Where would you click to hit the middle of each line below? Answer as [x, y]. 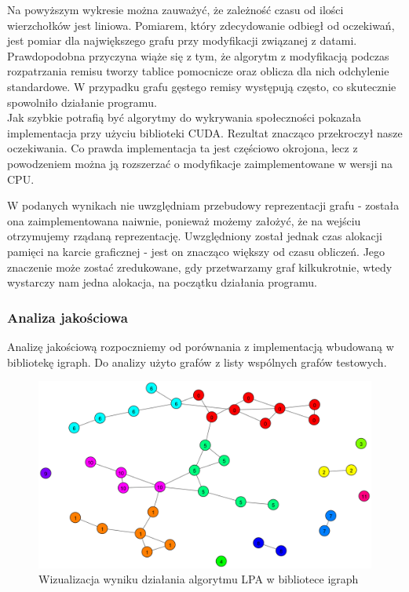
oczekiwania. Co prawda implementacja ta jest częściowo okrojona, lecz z [183, 148]
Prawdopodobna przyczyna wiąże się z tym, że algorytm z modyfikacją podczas [198, 55]
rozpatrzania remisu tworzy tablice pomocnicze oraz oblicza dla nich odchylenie [198, 71]
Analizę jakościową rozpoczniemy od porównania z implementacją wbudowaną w [201, 346]
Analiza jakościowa [68, 317]
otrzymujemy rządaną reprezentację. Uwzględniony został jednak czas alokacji [195, 236]
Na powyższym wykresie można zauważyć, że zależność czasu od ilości [175, 9]
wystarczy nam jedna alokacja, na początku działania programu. [162, 282]
